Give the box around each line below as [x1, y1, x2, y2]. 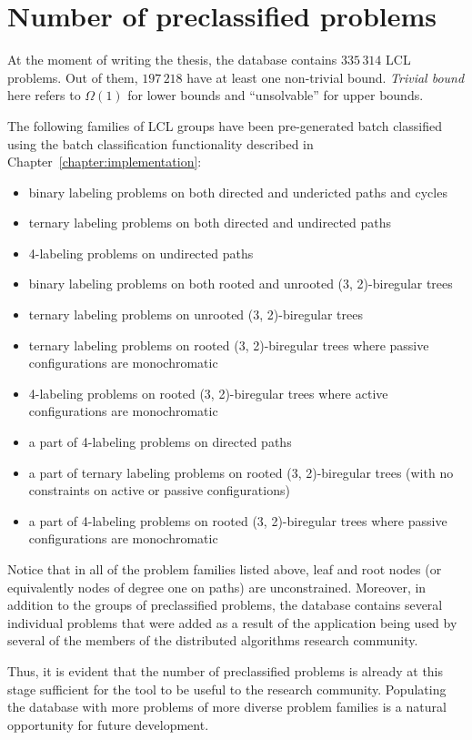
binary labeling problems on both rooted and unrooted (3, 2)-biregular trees [28, 274, 453, 293]
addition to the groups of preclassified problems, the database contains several [7, 595, 443, 614]
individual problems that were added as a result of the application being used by [7, 613, 457, 632]
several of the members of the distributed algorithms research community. [7, 631, 418, 650]
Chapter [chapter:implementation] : [7, 152, 202, 171]
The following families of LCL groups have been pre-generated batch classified [7, 116, 442, 135]
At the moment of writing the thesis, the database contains [7, 50, 337, 69]
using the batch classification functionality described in [7, 134, 314, 153]
